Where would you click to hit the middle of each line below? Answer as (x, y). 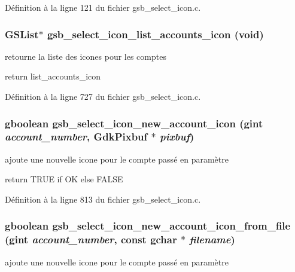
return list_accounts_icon (53, 76)
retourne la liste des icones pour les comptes (86, 56)
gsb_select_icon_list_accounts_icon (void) (155, 34)
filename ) (212, 239)
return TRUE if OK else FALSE (64, 179)
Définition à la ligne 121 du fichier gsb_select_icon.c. (103, 7)
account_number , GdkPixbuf (76, 137)
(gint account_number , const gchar (91, 239)
